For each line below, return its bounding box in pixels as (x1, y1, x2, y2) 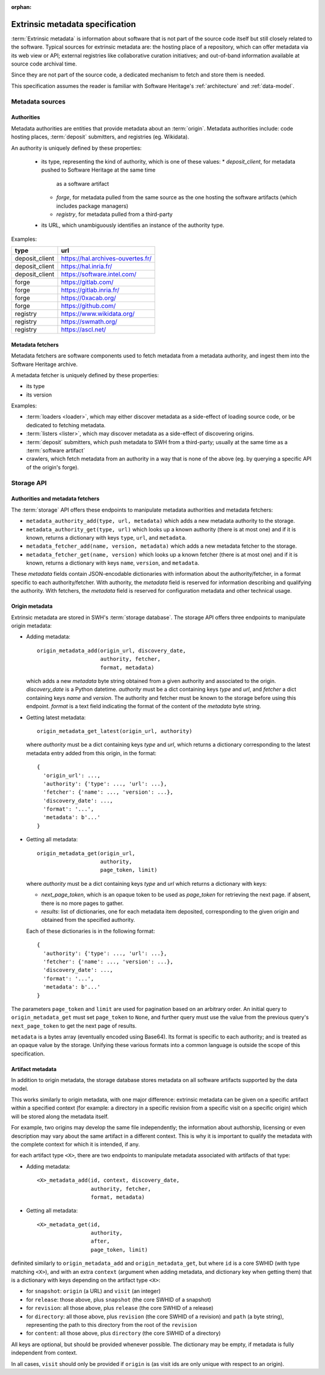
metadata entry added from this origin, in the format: (26, 749, 156, 756)
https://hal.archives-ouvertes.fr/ (61, 255, 152, 263)
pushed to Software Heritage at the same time (41, 166, 156, 174)
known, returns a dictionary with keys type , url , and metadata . (26, 534, 187, 541)
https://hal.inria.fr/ (61, 262, 113, 271)
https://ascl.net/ (61, 326, 107, 334)
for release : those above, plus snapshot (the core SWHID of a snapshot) (26, 1296, 212, 1303)
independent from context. (11, 1349, 78, 1356)
